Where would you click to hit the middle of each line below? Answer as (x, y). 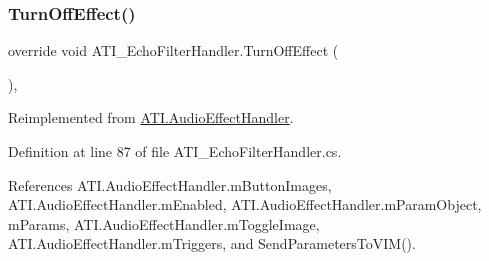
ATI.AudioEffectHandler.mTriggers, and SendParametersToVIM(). (212, 243)
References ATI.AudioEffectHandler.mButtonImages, (170, 184)
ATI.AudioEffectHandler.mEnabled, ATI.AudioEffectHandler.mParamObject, (245, 204)
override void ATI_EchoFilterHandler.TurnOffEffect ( (173, 50)
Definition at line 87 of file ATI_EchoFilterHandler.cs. (175, 151)
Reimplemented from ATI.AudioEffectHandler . (151, 117)
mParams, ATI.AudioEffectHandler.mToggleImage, (164, 223)
